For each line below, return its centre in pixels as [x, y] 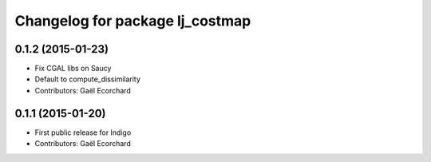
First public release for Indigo [83, 132]
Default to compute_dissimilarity [88, 79]
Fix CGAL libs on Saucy [73, 69]
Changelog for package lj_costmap [133, 21]
